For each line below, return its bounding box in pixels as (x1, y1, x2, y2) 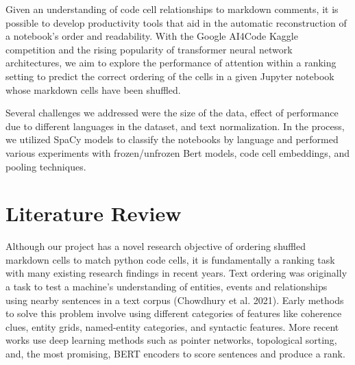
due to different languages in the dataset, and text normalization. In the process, (5, 118, 345, 133)
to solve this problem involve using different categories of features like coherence (5, 306, 342, 320)
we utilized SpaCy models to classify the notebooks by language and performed (5, 132, 339, 147)
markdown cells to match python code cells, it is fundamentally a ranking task (5, 252, 335, 266)
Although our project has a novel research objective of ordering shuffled (5, 239, 306, 253)
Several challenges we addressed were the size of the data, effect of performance (5, 105, 339, 120)
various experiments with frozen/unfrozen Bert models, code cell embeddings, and (5, 145, 350, 160)
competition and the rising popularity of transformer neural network (5, 42, 293, 56)
